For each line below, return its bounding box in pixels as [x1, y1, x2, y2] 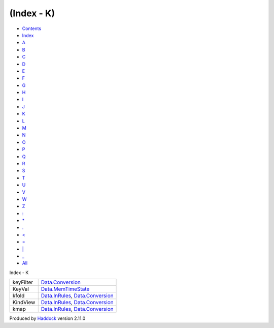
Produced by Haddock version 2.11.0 [9, 315, 86, 321]
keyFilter [12, 279, 33, 286]
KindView [12, 299, 36, 306]
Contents [22, 25, 42, 32]
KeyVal [12, 285, 29, 292]
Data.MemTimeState [41, 285, 90, 292]
